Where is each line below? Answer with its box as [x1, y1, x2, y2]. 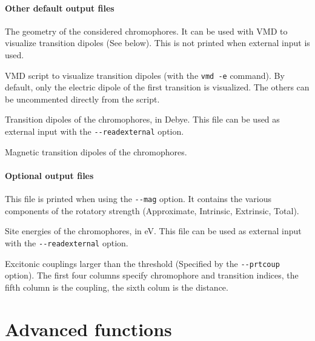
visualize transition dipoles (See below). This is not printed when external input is [5, 36, 310, 49]
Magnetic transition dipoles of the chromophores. [5, 145, 187, 158]
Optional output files [5, 169, 94, 181]
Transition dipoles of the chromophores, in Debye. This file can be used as [5, 113, 280, 126]
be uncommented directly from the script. [5, 92, 160, 105]
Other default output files [5, 1, 114, 14]
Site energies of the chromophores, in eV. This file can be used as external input [5, 225, 302, 237]
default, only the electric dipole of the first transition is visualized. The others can [5, 81, 310, 93]
